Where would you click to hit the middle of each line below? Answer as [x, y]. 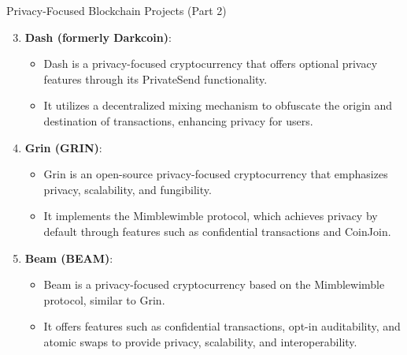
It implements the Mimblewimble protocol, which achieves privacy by [211, 216]
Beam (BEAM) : [69, 258]
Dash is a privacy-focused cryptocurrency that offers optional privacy [211, 64]
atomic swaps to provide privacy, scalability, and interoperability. [200, 341]
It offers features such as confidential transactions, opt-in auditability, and [222, 326]
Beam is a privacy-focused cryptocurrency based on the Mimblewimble [214, 284]
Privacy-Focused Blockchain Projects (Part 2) [117, 10]
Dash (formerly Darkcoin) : [98, 37]
